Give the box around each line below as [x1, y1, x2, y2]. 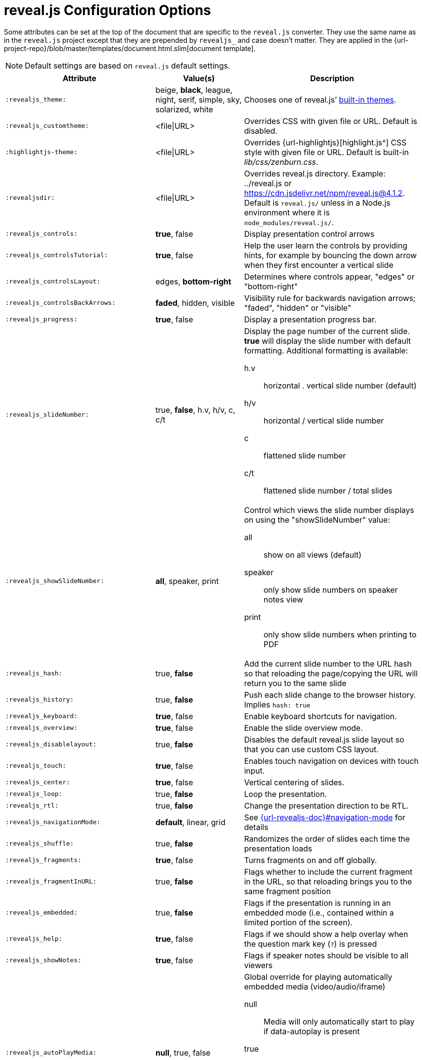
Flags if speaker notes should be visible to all [244, 950, 408, 960]
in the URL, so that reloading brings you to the [244, 876, 412, 886]
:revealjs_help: [5, 935, 63, 943]
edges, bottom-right [155, 276, 232, 286]
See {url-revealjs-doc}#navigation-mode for [244, 812, 405, 822]
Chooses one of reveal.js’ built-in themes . [244, 94, 396, 105]
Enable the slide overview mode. [244, 723, 363, 733]
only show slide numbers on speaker [263, 584, 398, 595]
